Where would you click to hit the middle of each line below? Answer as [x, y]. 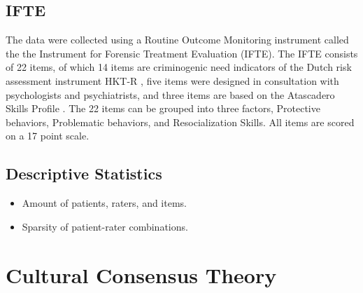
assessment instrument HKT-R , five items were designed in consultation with [172, 80]
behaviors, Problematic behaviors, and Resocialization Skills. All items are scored [180, 122]
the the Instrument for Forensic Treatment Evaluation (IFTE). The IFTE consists [182, 53]
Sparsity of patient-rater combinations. [105, 226]
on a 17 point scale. [48, 136]
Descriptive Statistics [84, 173]
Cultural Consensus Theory [141, 274]
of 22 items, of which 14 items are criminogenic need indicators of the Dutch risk [179, 67]
